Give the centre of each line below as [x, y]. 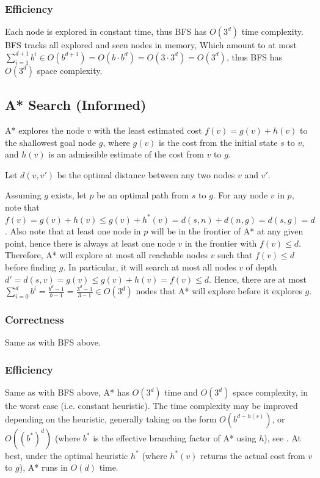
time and [181, 392]
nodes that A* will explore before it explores [219, 291]
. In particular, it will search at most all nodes [150, 266]
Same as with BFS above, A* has [67, 392]
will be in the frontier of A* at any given [227, 231]
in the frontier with [221, 243]
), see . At [283, 437]
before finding [31, 266]
